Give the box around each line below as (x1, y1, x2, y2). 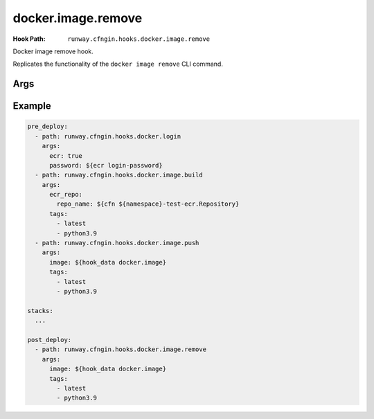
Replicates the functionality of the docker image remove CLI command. (12, 60, 223, 69)
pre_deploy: (27, 123, 69, 131)
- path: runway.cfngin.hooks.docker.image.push (35, 239, 199, 247)
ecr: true (49, 152, 83, 159)
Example (12, 100, 51, 112)
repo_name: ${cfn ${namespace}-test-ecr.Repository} (56, 200, 240, 208)
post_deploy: (27, 336, 72, 344)
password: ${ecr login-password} (49, 161, 163, 169)
